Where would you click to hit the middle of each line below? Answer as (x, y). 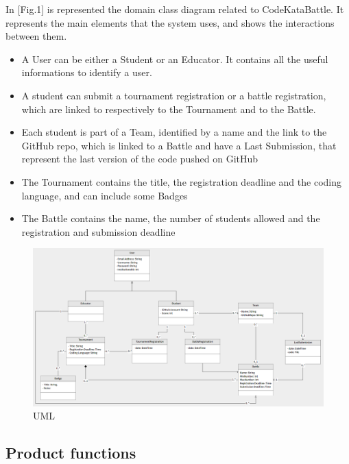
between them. (36, 36)
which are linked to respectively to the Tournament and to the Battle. (169, 109)
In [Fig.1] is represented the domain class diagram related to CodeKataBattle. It (175, 9)
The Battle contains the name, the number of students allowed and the (171, 218)
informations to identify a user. (87, 72)
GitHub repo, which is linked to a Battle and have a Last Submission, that (179, 145)
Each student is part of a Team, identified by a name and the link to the (174, 132)
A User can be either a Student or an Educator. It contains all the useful (175, 59)
